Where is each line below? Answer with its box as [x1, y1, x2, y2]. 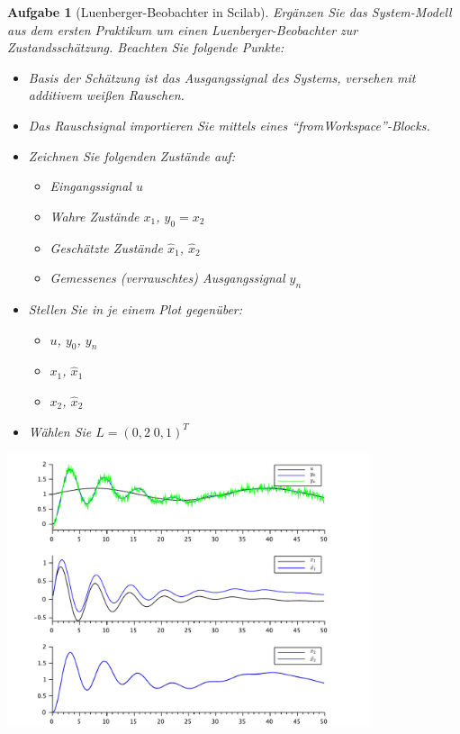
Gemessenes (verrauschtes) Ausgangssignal [50, 268, 285, 287]
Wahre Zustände [50, 206, 140, 225]
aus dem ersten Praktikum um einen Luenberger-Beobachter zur [7, 20, 358, 39]
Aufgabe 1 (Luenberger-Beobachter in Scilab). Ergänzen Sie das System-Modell [7, 3, 452, 21]
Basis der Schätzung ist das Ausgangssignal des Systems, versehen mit [28, 68, 416, 86]
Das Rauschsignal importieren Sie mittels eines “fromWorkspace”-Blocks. [28, 115, 430, 134]
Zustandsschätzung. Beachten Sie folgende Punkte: [7, 38, 284, 57]
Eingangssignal [50, 177, 131, 195]
